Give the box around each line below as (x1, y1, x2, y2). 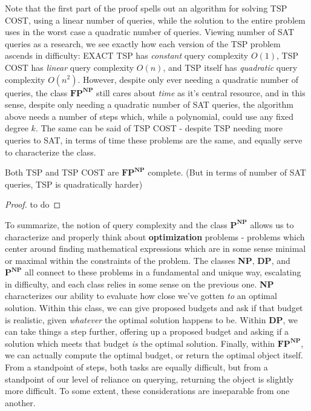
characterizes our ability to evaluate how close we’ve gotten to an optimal (5, 289, 277, 302)
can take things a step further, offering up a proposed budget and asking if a (5, 325, 289, 338)
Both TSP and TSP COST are (5, 166, 119, 179)
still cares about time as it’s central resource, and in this (96, 86, 306, 99)
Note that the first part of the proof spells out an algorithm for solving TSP (5, 2, 287, 14)
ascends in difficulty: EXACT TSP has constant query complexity (5, 49, 249, 62)
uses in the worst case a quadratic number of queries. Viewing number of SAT (5, 25, 295, 38)
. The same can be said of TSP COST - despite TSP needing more (35, 122, 283, 134)
